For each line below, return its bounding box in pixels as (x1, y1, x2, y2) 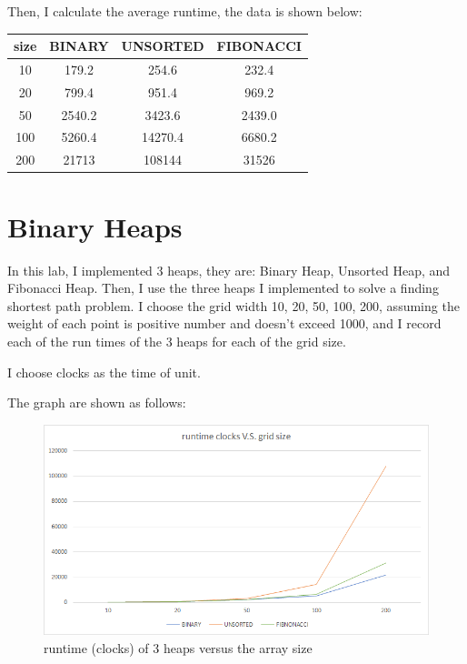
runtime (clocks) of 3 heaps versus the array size (44, 638, 313, 657)
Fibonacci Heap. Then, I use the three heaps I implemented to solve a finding (7, 278, 439, 297)
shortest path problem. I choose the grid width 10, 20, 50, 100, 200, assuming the (7, 296, 460, 315)
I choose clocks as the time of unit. (7, 362, 201, 381)
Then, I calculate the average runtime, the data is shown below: (7, 2, 363, 20)
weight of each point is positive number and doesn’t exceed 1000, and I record (7, 314, 442, 333)
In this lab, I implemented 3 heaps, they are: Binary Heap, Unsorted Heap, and (7, 260, 451, 279)
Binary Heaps (7, 207, 183, 245)
